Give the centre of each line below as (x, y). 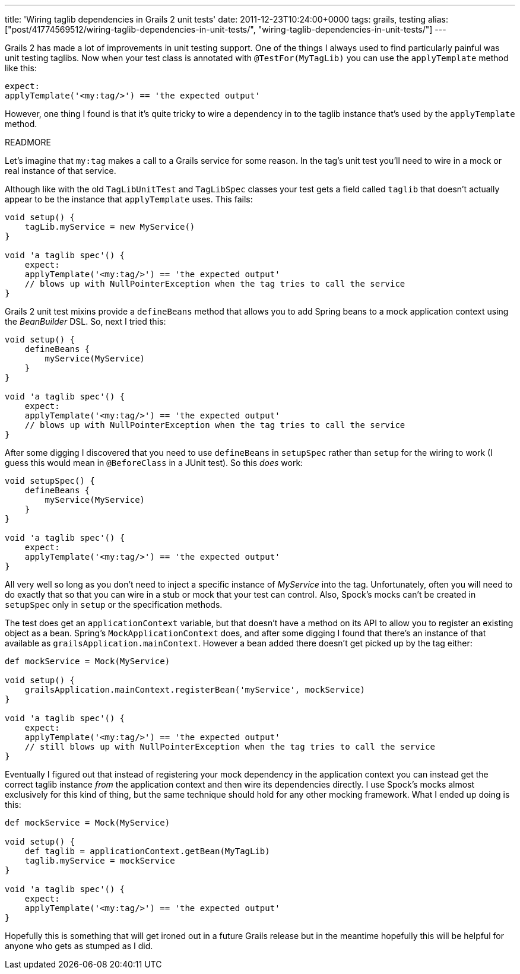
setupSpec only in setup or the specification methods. (114, 605)
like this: (21, 68)
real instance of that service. (61, 171)
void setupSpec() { (50, 481)
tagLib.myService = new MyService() (110, 227)
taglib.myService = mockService (100, 861)
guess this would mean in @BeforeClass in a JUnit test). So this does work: (154, 463)
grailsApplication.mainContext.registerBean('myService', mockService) (195, 690)
